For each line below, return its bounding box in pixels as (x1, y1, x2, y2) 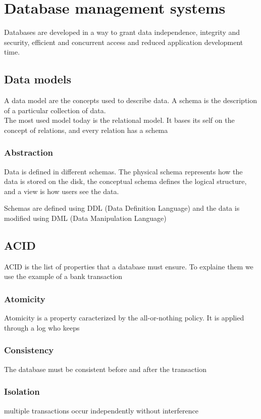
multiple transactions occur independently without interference (4, 405, 198, 415)
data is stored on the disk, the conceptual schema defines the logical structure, (4, 176, 247, 187)
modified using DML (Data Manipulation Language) (4, 213, 167, 223)
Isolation (4, 385, 40, 398)
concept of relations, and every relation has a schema (4, 124, 168, 135)
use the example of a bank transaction (4, 271, 122, 282)
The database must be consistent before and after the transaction (4, 363, 207, 374)
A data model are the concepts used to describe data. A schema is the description (4, 95, 257, 106)
